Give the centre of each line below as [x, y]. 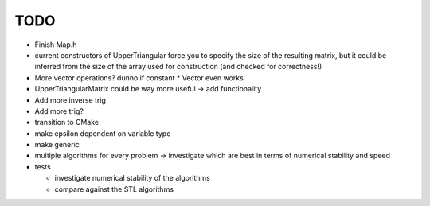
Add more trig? [59, 111]
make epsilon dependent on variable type [103, 133]
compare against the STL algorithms [114, 189]
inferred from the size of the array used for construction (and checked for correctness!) [178, 67]
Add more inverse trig [70, 100]
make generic [57, 145]
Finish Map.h [56, 45]
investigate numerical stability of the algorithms [132, 178]
